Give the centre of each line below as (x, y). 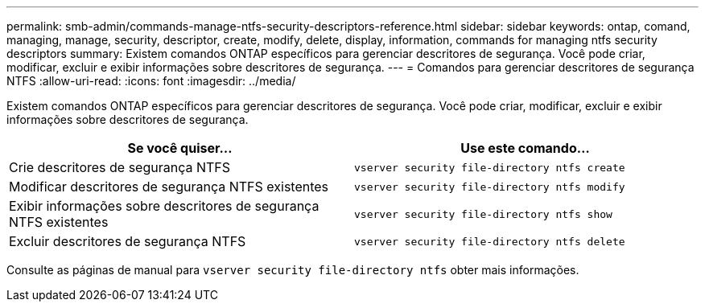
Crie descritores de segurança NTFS (120, 167)
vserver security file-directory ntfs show (483, 214)
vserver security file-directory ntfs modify (490, 187)
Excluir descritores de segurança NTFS (128, 241)
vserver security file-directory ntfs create (490, 167)
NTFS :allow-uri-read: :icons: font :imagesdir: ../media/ (151, 81)
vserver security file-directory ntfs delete (490, 241)
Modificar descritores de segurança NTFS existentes (169, 187)
